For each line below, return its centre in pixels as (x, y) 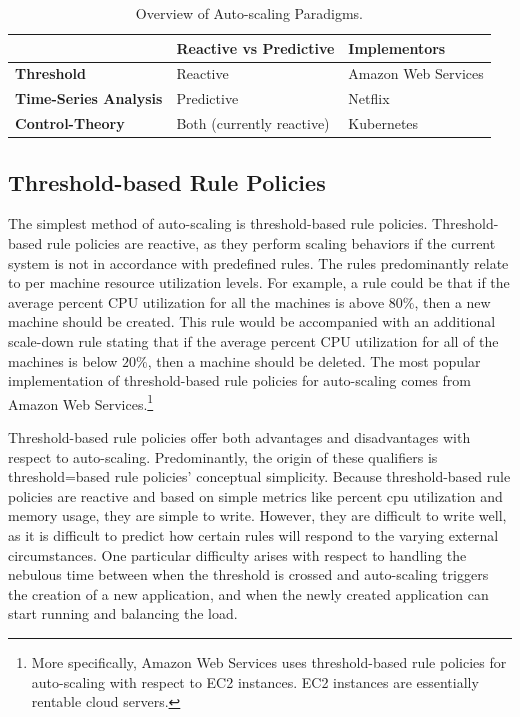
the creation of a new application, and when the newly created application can (248, 593)
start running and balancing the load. (123, 613)
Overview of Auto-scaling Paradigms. (249, 13)
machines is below (63, 360)
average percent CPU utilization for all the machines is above (196, 301)
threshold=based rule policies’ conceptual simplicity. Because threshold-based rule (259, 476)
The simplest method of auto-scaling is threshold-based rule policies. (218, 223)
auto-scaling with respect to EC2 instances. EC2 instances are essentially (255, 681)
